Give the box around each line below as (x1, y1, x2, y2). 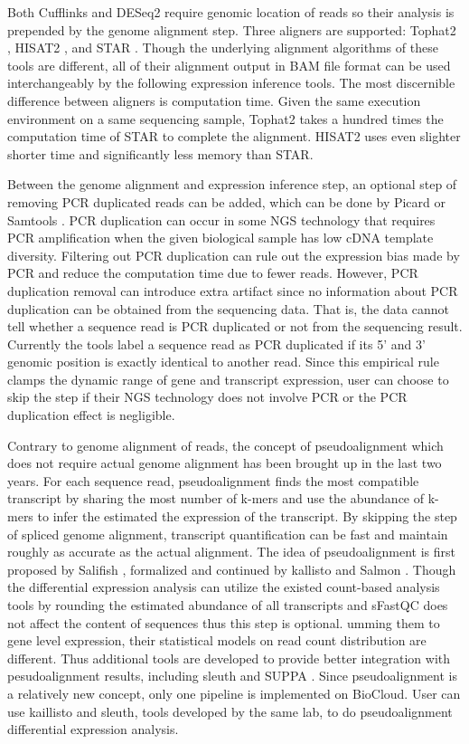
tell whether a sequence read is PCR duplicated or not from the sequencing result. (7, 317, 463, 336)
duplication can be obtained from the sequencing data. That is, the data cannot (7, 299, 450, 318)
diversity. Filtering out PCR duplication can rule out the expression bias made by (7, 245, 460, 264)
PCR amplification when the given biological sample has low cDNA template (7, 228, 434, 247)
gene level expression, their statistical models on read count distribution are (7, 631, 427, 650)
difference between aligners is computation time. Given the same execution (7, 91, 421, 110)
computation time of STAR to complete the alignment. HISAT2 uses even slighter (7, 127, 461, 146)
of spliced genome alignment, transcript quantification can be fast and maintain (7, 524, 448, 543)
